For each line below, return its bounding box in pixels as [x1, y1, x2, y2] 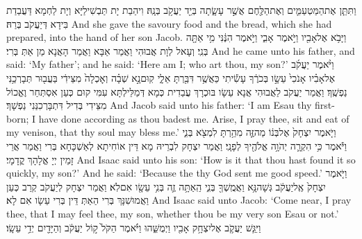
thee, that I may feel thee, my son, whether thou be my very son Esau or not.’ [6, 206, 339, 220]
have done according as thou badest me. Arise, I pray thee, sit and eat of [38, 111, 349, 125]
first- [314, 98, 335, 112]
